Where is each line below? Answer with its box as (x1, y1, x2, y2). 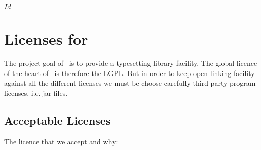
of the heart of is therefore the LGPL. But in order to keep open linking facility (4, 67, 255, 78)
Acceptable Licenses (4, 112, 111, 128)
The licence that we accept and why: (4, 136, 118, 146)
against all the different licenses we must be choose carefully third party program (4, 78, 256, 88)
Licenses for (4, 28, 88, 49)
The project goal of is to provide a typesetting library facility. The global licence (4, 58, 257, 68)
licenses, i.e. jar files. (4, 87, 68, 98)
